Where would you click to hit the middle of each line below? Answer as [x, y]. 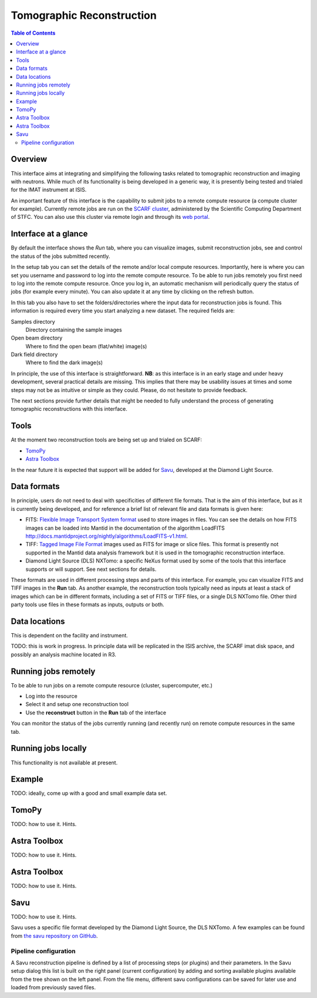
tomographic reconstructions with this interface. [69, 409]
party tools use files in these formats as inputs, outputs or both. [87, 605]
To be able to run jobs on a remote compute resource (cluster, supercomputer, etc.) [112, 685]
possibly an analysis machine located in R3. [64, 654]
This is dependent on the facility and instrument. [70, 635]
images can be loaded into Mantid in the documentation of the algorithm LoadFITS [125, 528]
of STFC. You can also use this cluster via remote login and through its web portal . [110, 217]
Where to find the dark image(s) [64, 362]
